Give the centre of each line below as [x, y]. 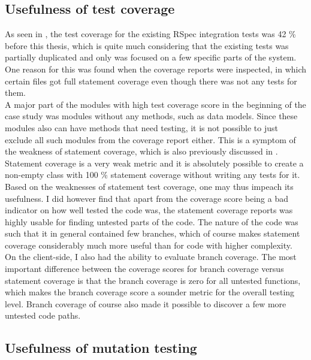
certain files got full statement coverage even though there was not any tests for [151, 81]
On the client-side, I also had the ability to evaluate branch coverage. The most [151, 257]
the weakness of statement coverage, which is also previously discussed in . [141, 151]
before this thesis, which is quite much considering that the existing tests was [147, 45]
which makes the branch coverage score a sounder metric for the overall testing [150, 292]
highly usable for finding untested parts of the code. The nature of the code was [152, 221]
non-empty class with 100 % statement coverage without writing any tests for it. [153, 175]
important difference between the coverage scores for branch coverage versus [144, 269]
